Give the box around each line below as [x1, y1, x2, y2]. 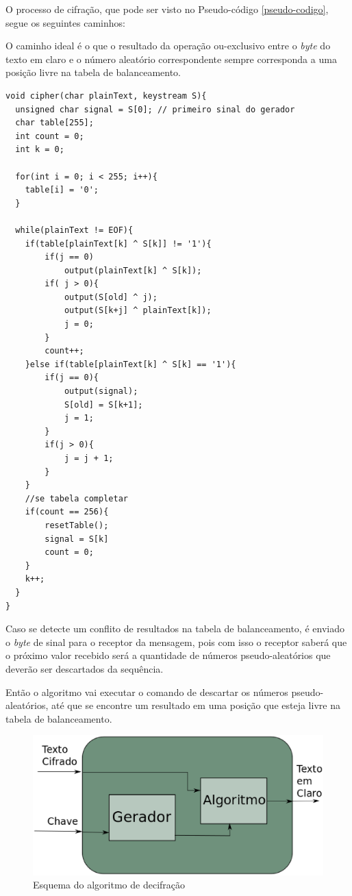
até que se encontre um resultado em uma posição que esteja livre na [51, 698, 340, 712]
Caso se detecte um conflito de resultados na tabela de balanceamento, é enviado [5, 621, 344, 636]
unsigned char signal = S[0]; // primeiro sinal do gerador [15, 104, 295, 114]
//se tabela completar [25, 493, 128, 503]
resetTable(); [45, 520, 109, 530]
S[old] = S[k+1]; [64, 399, 143, 410]
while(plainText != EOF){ [15, 225, 134, 235]
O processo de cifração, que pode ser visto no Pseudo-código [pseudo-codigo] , [5, 2, 329, 16]
